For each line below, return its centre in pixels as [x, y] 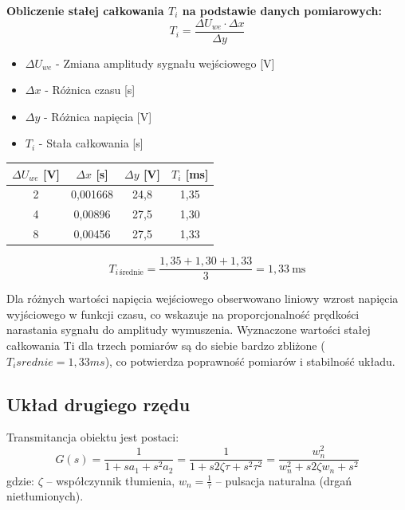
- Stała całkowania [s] [91, 143]
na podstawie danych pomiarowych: [282, 10]
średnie [131, 273]
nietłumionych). [45, 496]
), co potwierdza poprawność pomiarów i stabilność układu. [250, 361]
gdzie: [20, 480]
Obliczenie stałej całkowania [85, 10]
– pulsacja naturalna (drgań [283, 480]
